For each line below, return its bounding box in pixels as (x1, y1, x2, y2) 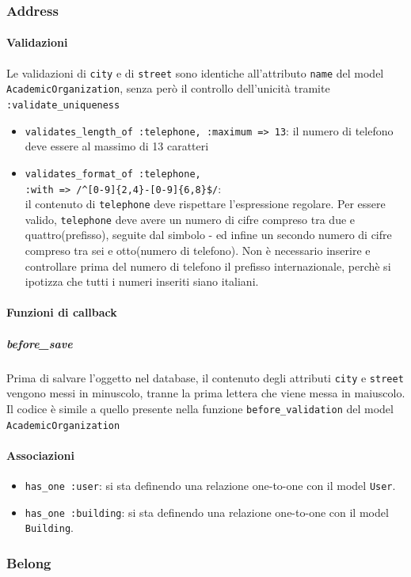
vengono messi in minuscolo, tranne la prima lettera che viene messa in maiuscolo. (6, 385, 405, 401)
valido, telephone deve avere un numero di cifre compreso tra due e (25, 211, 356, 227)
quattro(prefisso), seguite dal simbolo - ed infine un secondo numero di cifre (25, 226, 392, 243)
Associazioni (6, 446, 74, 463)
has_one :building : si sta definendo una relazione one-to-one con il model (25, 503, 389, 520)
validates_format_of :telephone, (25, 168, 201, 180)
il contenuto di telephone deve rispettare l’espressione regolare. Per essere (25, 195, 386, 212)
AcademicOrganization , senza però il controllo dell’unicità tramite (6, 80, 330, 97)
